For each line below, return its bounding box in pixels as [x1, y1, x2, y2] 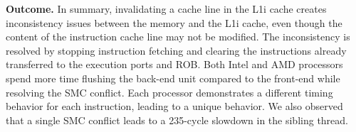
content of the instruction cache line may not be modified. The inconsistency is [6, 29, 350, 44]
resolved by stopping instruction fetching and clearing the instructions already [6, 43, 347, 57]
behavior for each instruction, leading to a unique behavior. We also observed [6, 99, 343, 114]
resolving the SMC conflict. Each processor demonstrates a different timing [6, 84, 333, 99]
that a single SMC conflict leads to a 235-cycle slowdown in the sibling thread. [6, 112, 348, 127]
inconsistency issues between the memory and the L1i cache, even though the [6, 15, 342, 30]
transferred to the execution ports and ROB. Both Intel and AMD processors [6, 57, 343, 72]
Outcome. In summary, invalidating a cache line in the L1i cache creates [6, 1, 327, 16]
